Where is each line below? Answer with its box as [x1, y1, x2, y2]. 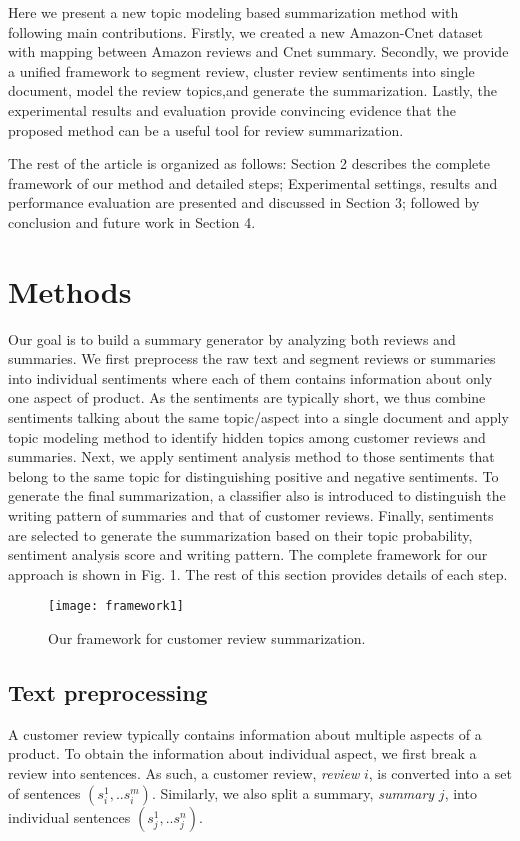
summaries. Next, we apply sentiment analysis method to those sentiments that [8, 446, 495, 467]
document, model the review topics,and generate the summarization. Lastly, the [8, 80, 497, 101]
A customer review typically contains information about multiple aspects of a [8, 723, 482, 744]
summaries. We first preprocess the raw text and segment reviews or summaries [8, 348, 496, 369]
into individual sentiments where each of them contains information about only [8, 367, 493, 388]
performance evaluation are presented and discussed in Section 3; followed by [8, 192, 480, 213]
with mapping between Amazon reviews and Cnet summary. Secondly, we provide [8, 41, 509, 62]
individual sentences [8, 806, 131, 827]
